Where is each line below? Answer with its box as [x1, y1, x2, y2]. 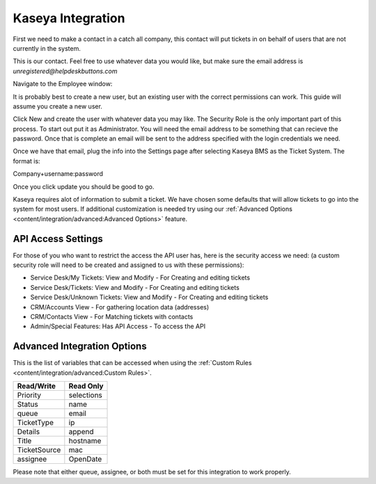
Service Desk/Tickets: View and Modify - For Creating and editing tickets [30, 283, 240, 291]
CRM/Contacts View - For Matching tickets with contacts [30, 313, 194, 321]
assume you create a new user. [13, 102, 102, 111]
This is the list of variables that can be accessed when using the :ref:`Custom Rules [13, 359, 252, 367]
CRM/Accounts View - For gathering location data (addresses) [30, 302, 210, 311]
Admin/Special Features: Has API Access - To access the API [30, 322, 205, 330]
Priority [17, 390, 42, 400]
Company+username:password [13, 170, 104, 178]
